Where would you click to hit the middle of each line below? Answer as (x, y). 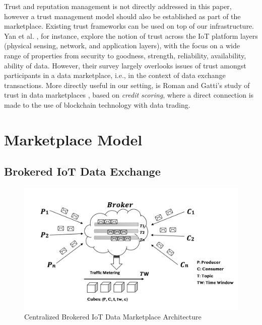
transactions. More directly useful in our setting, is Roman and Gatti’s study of (127, 85)
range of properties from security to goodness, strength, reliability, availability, (125, 55)
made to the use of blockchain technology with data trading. (97, 104)
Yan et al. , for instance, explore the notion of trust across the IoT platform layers (131, 35)
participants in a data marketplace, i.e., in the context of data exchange (115, 75)
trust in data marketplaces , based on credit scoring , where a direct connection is (129, 95)
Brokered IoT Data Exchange (82, 171)
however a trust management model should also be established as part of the (122, 16)
